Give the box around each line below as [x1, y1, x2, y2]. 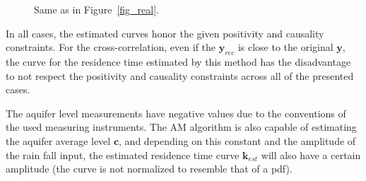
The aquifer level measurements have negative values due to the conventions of [6, 105, 346, 120]
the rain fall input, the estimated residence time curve [6, 147, 240, 162]
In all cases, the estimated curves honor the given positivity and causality [6, 25, 324, 40]
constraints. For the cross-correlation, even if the [6, 40, 216, 54]
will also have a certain [261, 147, 361, 162]
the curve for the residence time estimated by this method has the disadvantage [6, 54, 351, 69]
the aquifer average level [6, 133, 111, 148]
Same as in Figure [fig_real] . [34, 2, 159, 16]
